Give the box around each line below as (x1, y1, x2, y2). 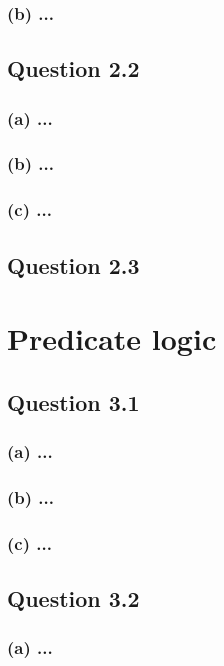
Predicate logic (7, 318, 217, 359)
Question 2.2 (7, 53, 140, 84)
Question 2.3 (7, 249, 140, 280)
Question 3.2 (7, 583, 140, 614)
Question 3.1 (7, 386, 140, 417)
